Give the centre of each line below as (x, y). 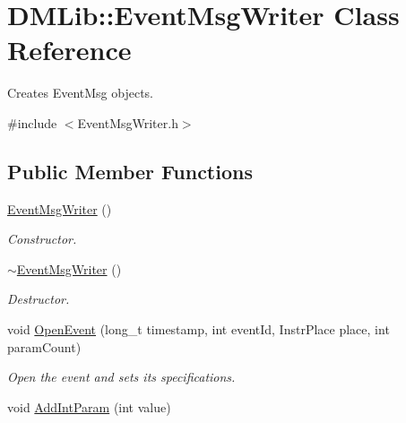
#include (32, 122)
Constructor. (42, 239)
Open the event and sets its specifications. (121, 377)
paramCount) (44, 346)
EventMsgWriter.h (128, 122)
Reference (69, 50)
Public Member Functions (130, 171)
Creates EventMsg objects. (81, 93)
